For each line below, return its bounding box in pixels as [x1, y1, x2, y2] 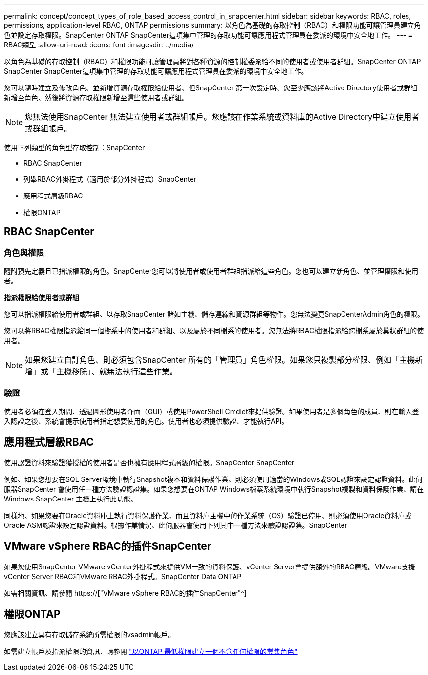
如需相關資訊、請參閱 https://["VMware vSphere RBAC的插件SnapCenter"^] [4, 588, 247, 597]
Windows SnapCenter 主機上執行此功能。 [4, 494, 138, 503]
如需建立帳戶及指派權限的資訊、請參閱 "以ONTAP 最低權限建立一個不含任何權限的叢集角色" [4, 647, 298, 655]
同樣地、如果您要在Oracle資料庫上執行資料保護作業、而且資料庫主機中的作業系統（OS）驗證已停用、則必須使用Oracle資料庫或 [4, 511, 412, 520]
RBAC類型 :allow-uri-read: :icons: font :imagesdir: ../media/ [4, 41, 194, 49]
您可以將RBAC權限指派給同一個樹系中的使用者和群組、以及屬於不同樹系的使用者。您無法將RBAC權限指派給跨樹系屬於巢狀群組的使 [4, 327, 424, 335]
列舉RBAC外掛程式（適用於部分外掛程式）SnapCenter [23, 175, 196, 183]
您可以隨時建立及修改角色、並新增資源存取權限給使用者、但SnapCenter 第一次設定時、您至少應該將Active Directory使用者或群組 [4, 84, 418, 92]
